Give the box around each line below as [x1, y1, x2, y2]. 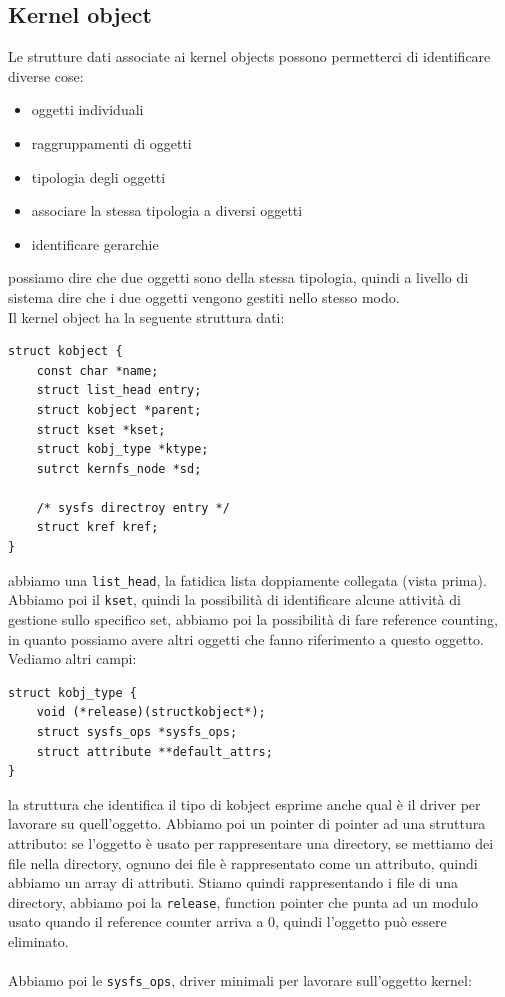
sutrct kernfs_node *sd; [36, 461, 202, 476]
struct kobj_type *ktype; [36, 442, 209, 457]
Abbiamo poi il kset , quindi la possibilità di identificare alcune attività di [8, 589, 461, 610]
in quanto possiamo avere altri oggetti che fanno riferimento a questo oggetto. [8, 628, 484, 649]
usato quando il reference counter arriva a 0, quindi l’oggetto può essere [8, 911, 447, 932]
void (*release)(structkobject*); [36, 705, 266, 720]
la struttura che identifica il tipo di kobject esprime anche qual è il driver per [8, 793, 481, 814]
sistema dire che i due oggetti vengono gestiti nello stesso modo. [8, 286, 400, 307]
